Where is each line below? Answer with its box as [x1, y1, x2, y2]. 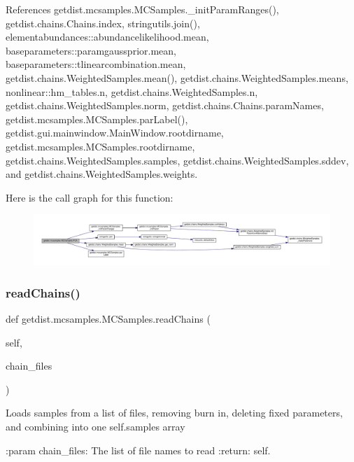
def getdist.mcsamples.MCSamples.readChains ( [6, 311, 211, 325]
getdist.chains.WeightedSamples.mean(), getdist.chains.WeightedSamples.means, [6, 70, 348, 85]
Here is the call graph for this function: [6, 190, 174, 204]
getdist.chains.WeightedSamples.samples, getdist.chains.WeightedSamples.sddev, [6, 153, 349, 167]
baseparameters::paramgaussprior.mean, [6, 43, 176, 57]
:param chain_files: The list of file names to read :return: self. [6, 442, 271, 457]
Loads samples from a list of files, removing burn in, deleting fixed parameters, [6, 405, 343, 420]
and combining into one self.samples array [6, 419, 185, 433]
